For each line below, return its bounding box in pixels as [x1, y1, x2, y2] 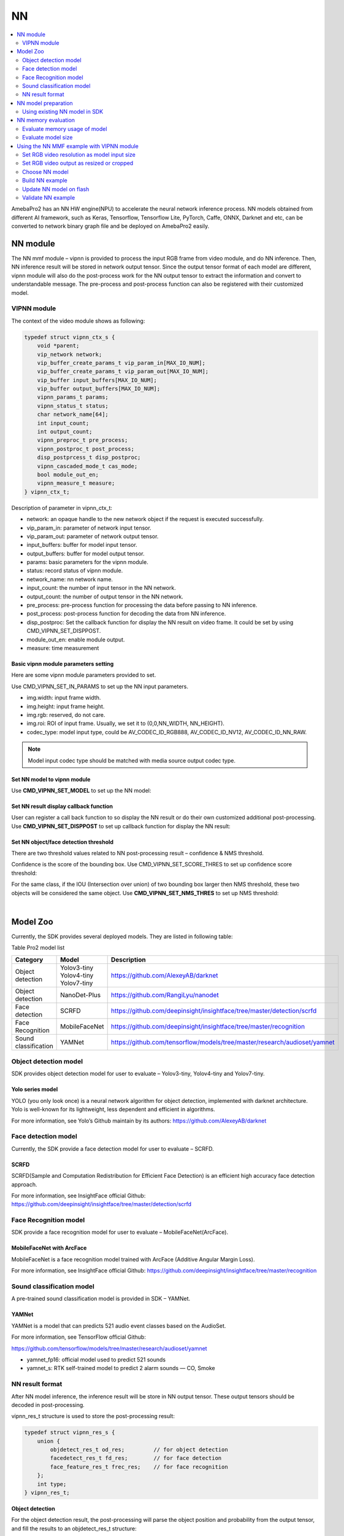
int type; [37, 1481, 67, 1487]
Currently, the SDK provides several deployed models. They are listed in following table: [11, 933, 233, 940]
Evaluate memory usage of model [22, 125, 107, 132]
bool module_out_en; [37, 471, 99, 478]
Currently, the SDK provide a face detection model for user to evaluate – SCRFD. [11, 1145, 214, 1152]
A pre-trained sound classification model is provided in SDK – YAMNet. [11, 1295, 190, 1303]
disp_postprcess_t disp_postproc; [37, 454, 141, 461]
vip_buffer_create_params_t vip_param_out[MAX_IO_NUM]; [37, 368, 209, 375]
